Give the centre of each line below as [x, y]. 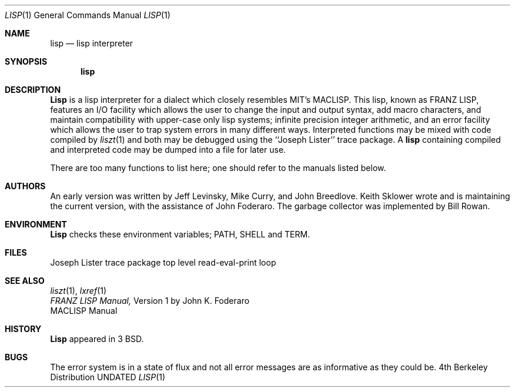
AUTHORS [25, 186]
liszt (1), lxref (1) [78, 291]
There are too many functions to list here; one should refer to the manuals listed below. [218, 168]
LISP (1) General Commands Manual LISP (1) [88, 15]
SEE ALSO [25, 281]
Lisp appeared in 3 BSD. [97, 339]
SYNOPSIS [26, 61]
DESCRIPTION [33, 90]
